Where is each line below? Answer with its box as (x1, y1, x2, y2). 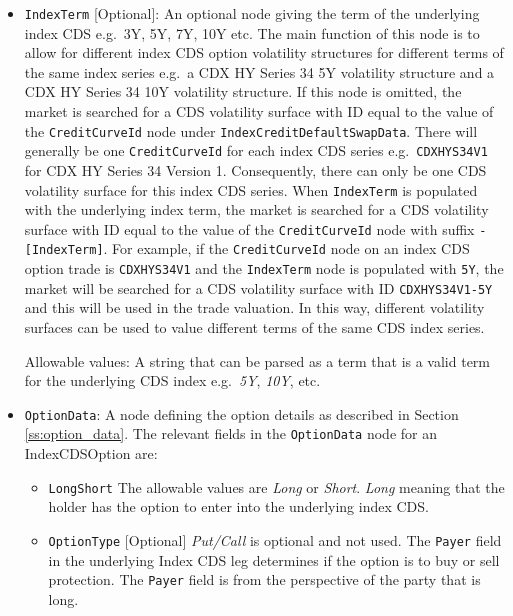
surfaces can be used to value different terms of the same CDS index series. (24, 317, 485, 337)
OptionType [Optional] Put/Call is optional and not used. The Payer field (48, 529, 502, 550)
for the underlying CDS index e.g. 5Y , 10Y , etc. (24, 370, 321, 391)
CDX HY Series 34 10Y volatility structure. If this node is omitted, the (24, 81, 462, 102)
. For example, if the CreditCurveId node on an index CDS (103, 238, 470, 259)
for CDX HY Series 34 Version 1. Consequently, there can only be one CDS (24, 159, 487, 180)
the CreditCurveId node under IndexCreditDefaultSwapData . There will (24, 120, 478, 141)
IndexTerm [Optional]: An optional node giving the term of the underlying (24, 3, 480, 23)
